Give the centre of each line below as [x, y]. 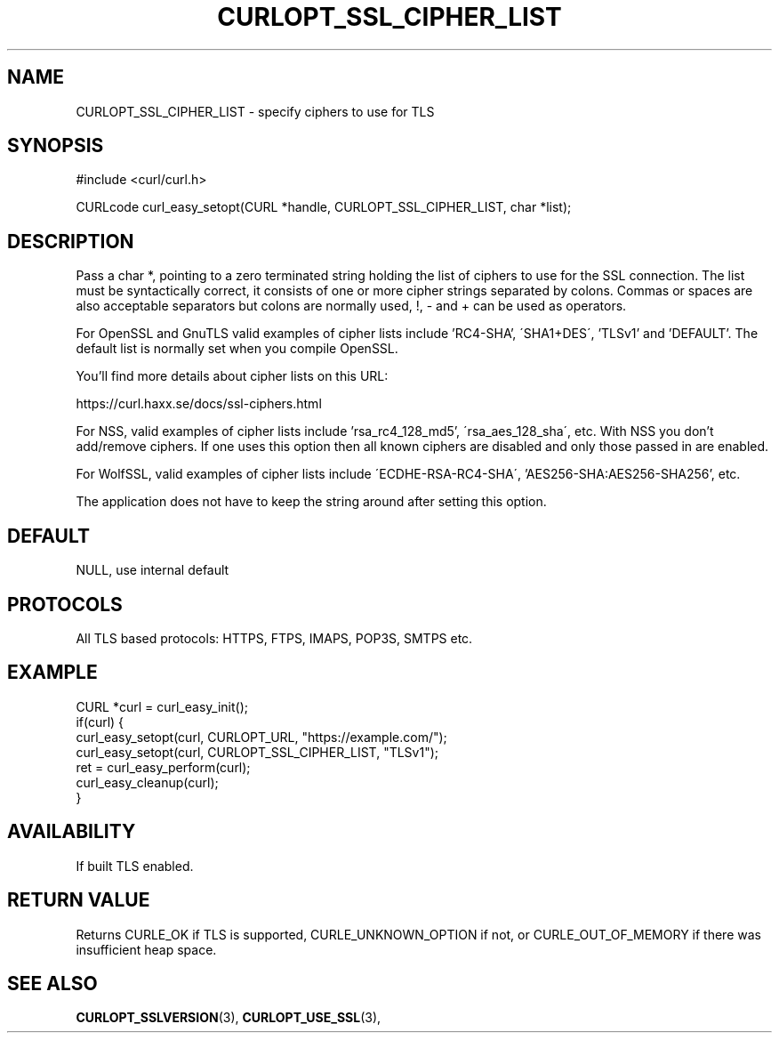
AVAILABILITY [72, 832]
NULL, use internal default [153, 570]
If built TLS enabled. [135, 866]
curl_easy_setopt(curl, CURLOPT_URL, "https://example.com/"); [261, 737]
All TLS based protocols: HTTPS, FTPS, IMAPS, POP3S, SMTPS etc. [274, 638]
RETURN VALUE [79, 900]
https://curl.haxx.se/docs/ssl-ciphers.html [199, 404]
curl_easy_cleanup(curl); [147, 782]
